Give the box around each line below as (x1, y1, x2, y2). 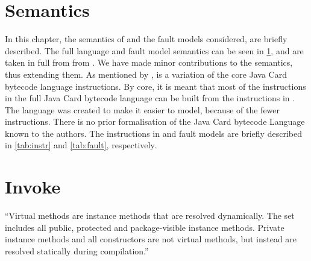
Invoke (5, 174, 61, 199)
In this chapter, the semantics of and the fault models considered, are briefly (5, 33, 287, 45)
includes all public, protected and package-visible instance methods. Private (5, 221, 284, 233)
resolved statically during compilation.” (5, 244, 149, 257)
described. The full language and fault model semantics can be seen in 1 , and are (5, 44, 304, 57)
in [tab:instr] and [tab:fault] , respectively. (5, 139, 157, 151)
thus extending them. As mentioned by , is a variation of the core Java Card (5, 68, 287, 80)
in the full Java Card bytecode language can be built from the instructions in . (5, 92, 295, 104)
